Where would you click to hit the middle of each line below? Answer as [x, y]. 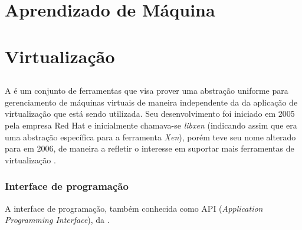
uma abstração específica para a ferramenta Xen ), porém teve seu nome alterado [150, 137]
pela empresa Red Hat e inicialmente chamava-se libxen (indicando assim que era [151, 125]
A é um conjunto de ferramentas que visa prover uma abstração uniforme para [147, 91]
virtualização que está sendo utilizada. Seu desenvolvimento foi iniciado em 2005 [150, 114]
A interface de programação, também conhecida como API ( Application [134, 208]
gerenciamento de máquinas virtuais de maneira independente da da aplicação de [151, 102]
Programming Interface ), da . [57, 220]
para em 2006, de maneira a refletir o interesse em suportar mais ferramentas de [150, 148]
